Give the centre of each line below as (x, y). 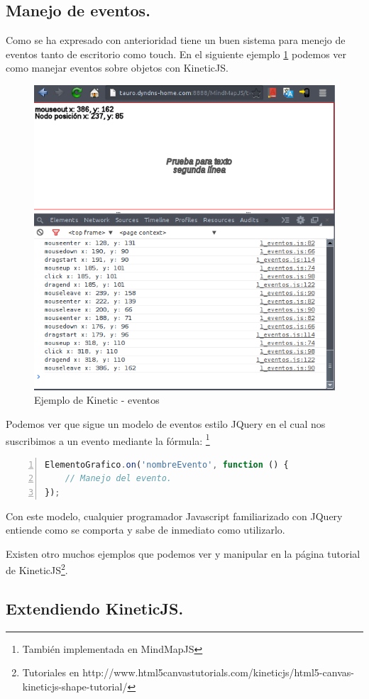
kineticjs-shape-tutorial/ (75, 687)
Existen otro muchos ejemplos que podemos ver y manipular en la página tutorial (183, 553)
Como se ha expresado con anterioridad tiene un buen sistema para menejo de (176, 40)
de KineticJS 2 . (37, 569)
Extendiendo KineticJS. (95, 609)
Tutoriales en (51, 672)
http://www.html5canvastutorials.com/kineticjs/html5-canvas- (218, 672)
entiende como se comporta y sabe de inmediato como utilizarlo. (145, 530)
